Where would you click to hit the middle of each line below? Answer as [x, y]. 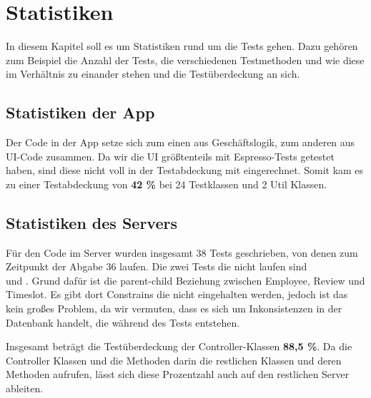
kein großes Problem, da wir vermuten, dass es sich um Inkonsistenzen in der [174, 308]
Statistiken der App [80, 112]
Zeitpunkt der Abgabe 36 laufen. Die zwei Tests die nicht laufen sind [157, 266]
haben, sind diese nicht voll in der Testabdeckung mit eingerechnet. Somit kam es [185, 170]
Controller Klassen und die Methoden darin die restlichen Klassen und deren [174, 360]
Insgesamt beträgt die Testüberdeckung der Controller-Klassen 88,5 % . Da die [179, 346]
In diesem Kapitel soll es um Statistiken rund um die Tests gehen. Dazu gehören [182, 46]
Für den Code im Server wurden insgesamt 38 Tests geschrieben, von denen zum [182, 252]
